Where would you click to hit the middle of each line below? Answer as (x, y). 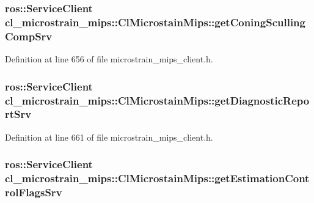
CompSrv (29, 36)
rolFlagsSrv (34, 192)
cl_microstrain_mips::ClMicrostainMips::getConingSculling (155, 22)
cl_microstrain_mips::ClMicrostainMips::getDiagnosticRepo (157, 100)
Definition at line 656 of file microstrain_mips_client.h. (109, 59)
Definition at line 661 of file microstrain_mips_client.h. (109, 137)
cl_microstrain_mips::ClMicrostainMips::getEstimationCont (157, 178)
